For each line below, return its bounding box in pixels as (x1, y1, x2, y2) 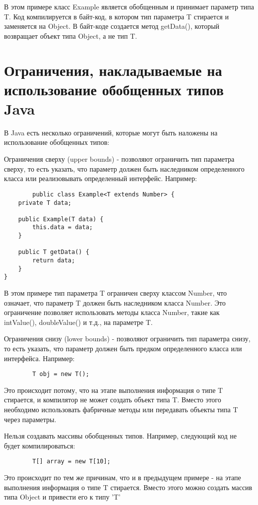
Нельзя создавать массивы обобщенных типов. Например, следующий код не (4, 431, 237, 441)
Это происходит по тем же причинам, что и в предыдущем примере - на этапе (4, 472, 241, 483)
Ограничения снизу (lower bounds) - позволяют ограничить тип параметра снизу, (4, 333, 251, 344)
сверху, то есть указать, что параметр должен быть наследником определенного (4, 163, 245, 174)
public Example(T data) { (18, 215, 104, 223)
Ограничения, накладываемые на (4, 60, 222, 80)
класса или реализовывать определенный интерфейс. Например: (4, 173, 197, 184)
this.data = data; (32, 224, 93, 231)
